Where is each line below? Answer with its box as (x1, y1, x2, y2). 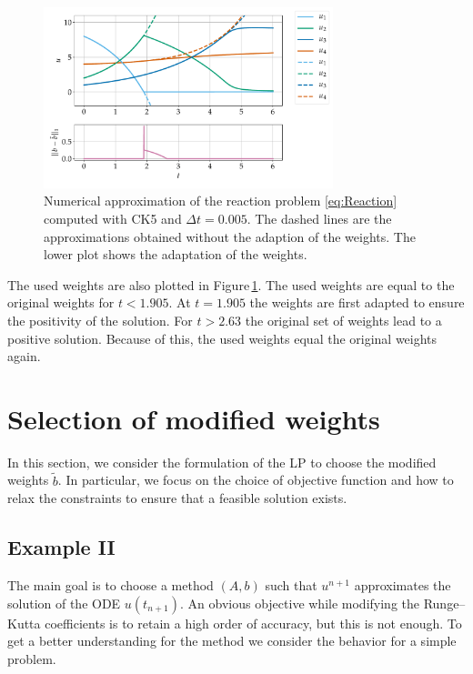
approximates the (354, 576, 451, 595)
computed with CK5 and (44, 208, 182, 227)
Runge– (423, 593, 466, 612)
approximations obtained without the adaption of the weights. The (44, 226, 416, 246)
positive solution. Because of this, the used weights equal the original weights (7, 328, 438, 347)
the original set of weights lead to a (245, 310, 442, 329)
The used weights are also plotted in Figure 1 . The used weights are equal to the (7, 275, 455, 294)
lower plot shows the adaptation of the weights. (44, 245, 307, 264)
